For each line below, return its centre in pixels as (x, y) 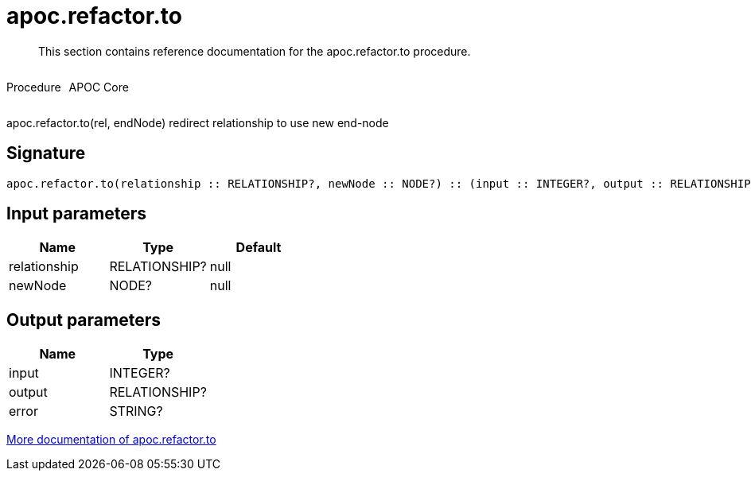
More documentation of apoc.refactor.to (111, 440)
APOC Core (99, 87)
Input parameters (77, 214)
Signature (46, 153)
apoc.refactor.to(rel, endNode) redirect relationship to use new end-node (198, 122)
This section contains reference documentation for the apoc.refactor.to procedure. (255, 51)
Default (259, 248)
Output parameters (84, 320)
